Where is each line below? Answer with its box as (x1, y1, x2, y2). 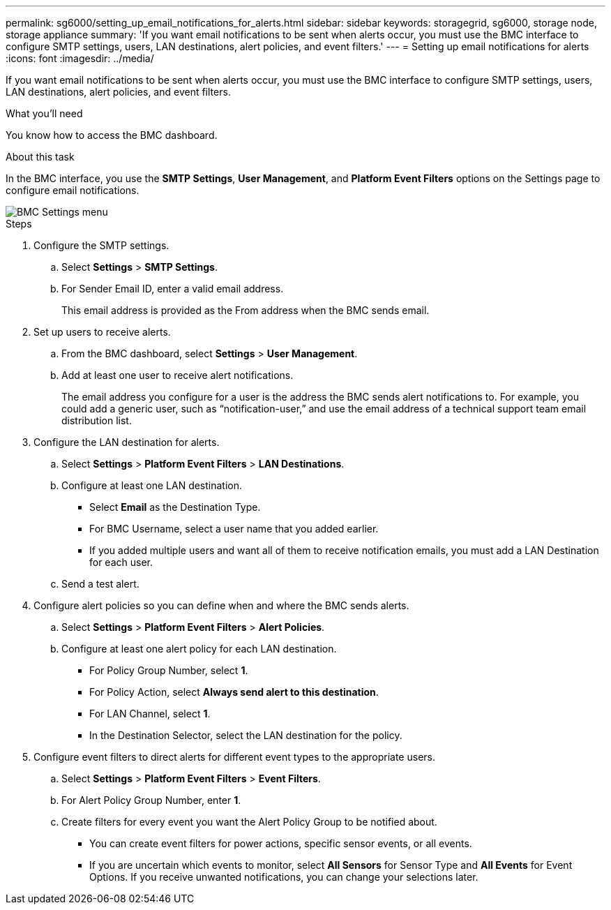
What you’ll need (6, 107, 83, 119)
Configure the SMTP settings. (33, 239, 169, 251)
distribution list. (61, 415, 132, 426)
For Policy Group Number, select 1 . (89, 664, 248, 676)
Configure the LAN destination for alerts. (33, 436, 220, 448)
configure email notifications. (6, 184, 139, 196)
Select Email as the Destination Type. (89, 501, 261, 513)
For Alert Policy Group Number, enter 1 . (61, 794, 241, 806)
